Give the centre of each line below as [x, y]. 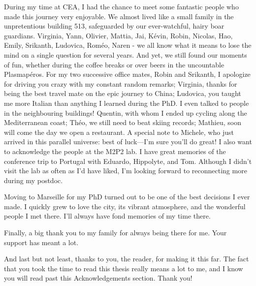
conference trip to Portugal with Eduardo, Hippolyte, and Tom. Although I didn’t [128, 161]
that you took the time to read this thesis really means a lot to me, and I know [124, 268]
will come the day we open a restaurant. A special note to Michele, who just [119, 132]
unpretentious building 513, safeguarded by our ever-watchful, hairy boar [114, 26]
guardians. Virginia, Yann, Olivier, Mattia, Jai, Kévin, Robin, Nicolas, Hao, [118, 35]
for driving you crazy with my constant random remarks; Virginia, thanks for [121, 83]
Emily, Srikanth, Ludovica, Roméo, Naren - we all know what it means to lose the [128, 45]
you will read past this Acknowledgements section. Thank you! [98, 278]
